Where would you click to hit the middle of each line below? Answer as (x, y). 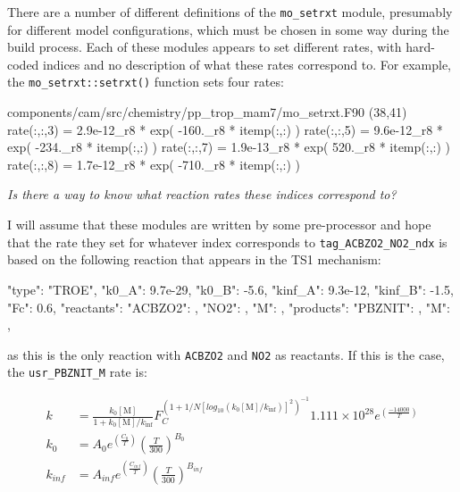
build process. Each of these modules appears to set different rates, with (205, 47)
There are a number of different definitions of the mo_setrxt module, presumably (230, 12)
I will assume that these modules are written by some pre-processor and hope (219, 225)
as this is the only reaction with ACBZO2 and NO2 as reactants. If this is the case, (226, 354)
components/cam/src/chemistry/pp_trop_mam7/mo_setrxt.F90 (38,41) (207, 112)
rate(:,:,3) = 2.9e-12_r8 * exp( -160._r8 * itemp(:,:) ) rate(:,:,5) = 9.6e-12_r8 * (225, 129)
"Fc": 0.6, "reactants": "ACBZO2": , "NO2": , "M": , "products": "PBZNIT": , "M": (229, 307)
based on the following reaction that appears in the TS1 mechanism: (194, 259)
